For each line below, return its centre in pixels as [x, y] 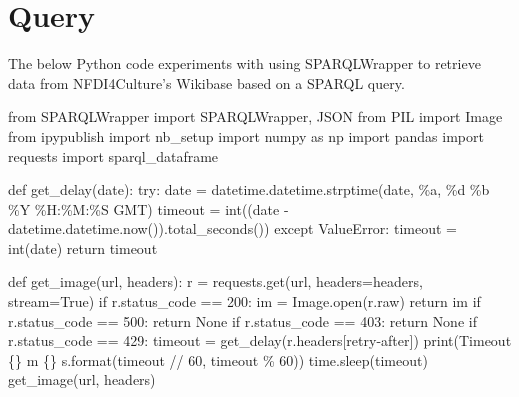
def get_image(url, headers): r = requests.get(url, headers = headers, [215, 281]
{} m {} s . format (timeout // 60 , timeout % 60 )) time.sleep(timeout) [218, 359]
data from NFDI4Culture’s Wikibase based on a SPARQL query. [206, 82]
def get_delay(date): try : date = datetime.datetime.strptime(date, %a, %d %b [249, 189]
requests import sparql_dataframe [113, 155]
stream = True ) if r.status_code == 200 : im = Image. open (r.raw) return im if [244, 301]
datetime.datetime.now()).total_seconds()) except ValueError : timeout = [232, 228]
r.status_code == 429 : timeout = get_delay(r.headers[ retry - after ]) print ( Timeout [260, 340]
